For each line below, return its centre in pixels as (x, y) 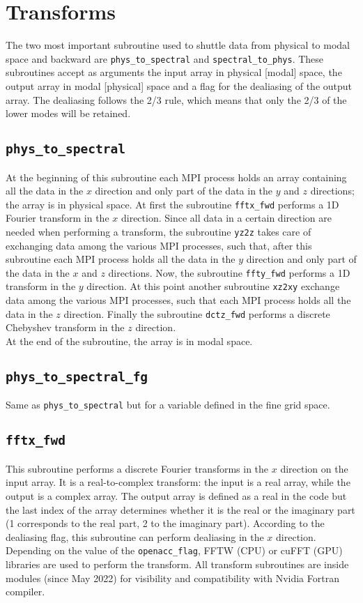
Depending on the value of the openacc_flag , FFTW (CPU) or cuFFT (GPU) (174, 550)
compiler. (25, 591)
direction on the (314, 468)
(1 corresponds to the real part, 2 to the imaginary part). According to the (165, 523)
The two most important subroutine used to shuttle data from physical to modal (178, 45)
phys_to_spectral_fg (77, 376)
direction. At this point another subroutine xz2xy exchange (213, 286)
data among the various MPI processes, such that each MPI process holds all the (178, 300)
